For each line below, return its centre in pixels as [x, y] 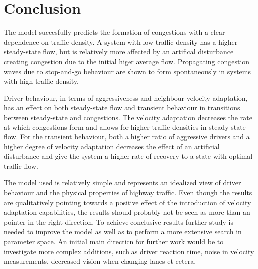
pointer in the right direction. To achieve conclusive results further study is [119, 221]
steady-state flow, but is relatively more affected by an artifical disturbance [119, 52]
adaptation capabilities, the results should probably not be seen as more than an [127, 212]
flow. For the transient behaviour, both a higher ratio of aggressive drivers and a [127, 137]
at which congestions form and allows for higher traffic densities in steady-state [125, 127]
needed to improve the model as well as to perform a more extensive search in [123, 231]
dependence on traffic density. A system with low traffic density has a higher [121, 42]
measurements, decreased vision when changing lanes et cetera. [100, 261]
